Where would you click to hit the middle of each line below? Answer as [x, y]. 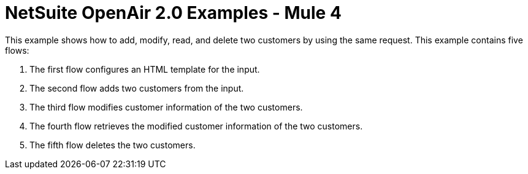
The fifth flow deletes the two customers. [113, 145]
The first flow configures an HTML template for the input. [145, 69]
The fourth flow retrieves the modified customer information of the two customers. [196, 126]
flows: [17, 50]
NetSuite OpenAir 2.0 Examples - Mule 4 [173, 13]
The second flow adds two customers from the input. [137, 88]
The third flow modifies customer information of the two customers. [166, 107]
